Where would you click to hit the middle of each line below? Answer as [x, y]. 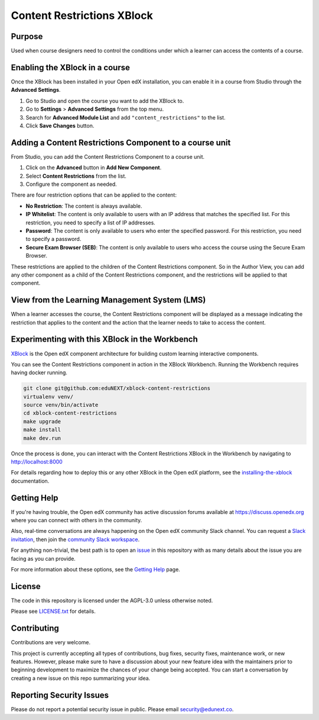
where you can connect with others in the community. [77, 520]
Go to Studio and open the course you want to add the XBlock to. [105, 101]
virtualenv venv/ [48, 396]
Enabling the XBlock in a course [70, 67]
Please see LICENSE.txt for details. [53, 611]
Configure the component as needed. [71, 184]
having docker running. [39, 372]
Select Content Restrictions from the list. [76, 176]
